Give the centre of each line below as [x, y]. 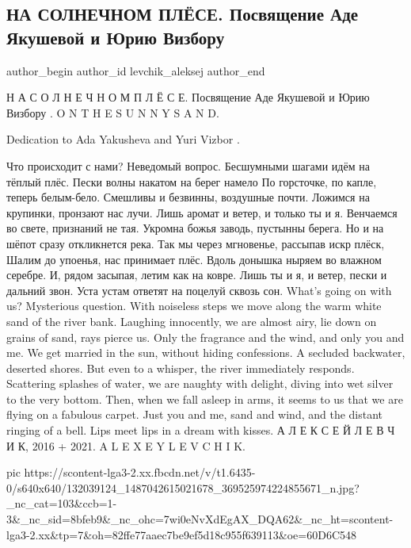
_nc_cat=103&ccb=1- [62, 503]
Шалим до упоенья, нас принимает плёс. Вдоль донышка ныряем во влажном [194, 259]
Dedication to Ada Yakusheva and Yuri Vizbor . [123, 139]
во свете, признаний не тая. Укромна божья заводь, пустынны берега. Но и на [195, 228]
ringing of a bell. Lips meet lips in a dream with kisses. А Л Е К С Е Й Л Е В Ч [201, 430]
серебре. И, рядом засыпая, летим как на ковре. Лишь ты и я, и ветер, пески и [197, 275]
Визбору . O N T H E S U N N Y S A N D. [113, 112]
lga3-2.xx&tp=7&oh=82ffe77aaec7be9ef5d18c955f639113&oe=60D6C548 [181, 534]
